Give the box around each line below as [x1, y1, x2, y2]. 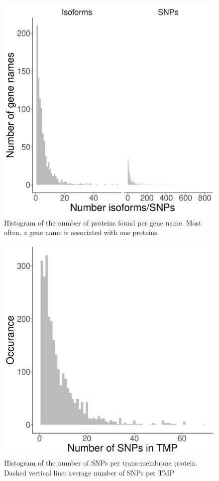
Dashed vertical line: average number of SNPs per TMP [4, 467, 174, 478]
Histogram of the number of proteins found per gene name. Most [4, 217, 202, 228]
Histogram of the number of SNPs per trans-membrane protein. [4, 458, 198, 468]
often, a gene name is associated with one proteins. [4, 227, 159, 238]
